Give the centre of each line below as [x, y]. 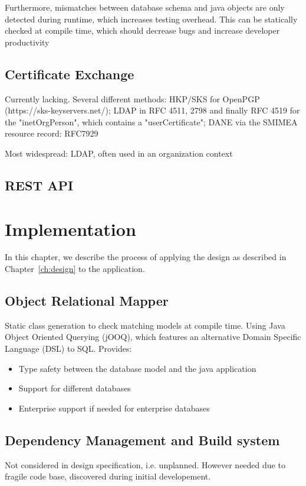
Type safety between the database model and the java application [137, 368]
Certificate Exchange [70, 74]
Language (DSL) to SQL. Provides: [68, 349]
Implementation [70, 229]
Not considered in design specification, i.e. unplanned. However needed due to [145, 464]
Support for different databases [75, 388]
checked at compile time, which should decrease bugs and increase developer [142, 30]
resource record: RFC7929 [52, 133]
